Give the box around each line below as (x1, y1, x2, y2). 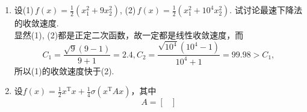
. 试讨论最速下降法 (229, 4, 302, 16)
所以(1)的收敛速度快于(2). (14, 64, 114, 77)
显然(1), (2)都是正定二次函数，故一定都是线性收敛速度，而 (14, 28, 244, 41)
